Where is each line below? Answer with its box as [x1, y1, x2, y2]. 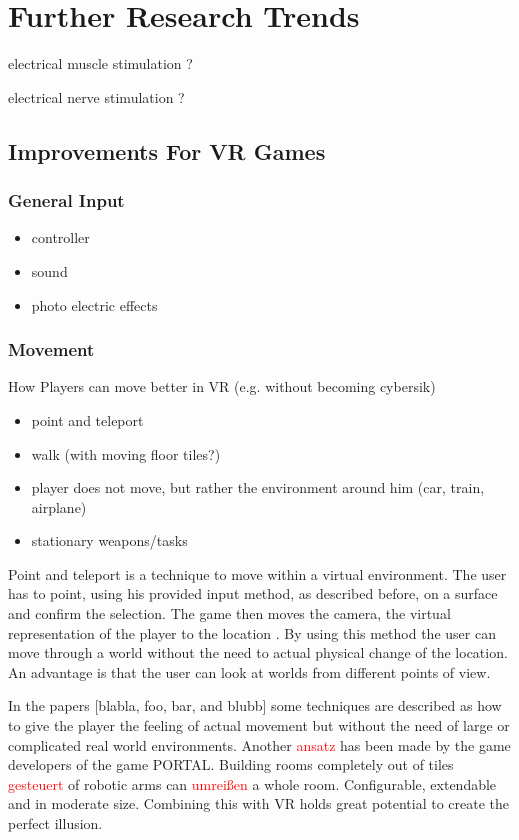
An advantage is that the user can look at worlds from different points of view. [8, 661, 491, 682]
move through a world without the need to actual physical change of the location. [8, 642, 508, 663]
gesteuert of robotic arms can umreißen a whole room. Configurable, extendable [8, 773, 497, 794]
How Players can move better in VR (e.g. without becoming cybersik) [8, 376, 436, 397]
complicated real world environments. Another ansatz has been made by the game [8, 734, 511, 755]
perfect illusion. [8, 813, 103, 833]
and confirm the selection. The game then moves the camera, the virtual [8, 603, 451, 624]
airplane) [31, 496, 87, 517]
